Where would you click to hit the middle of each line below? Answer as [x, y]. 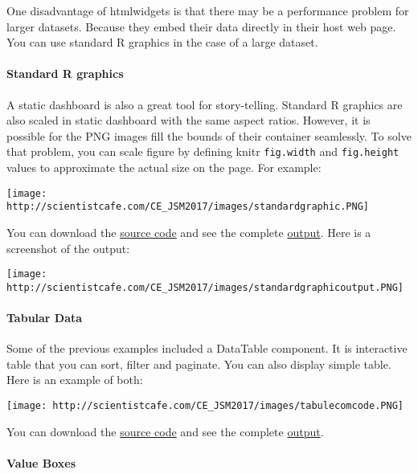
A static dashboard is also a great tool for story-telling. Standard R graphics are [205, 104]
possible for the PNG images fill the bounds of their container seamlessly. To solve [209, 135]
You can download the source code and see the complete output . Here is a [189, 232]
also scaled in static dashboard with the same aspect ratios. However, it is [189, 120]
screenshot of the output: [68, 248]
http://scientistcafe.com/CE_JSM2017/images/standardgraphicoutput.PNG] [205, 287]
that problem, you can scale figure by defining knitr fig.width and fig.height [203, 151]
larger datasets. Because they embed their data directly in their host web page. [201, 26]
